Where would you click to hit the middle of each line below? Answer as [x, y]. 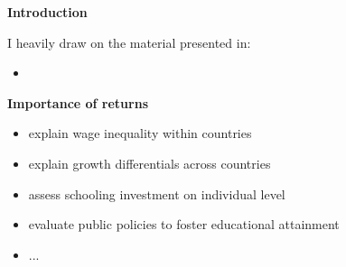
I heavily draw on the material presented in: [129, 42]
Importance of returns [78, 102]
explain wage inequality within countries [140, 133]
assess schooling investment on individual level [157, 193]
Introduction [47, 12]
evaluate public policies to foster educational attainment [184, 224]
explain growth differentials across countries [150, 163]
